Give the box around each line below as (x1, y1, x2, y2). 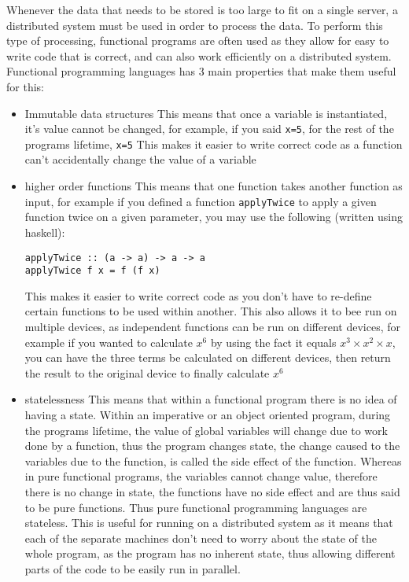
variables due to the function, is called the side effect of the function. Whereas (24, 452, 402, 469)
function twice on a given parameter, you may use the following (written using (24, 208, 403, 225)
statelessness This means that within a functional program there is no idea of (24, 391, 397, 407)
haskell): (24, 223, 65, 240)
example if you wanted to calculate (24, 333, 193, 350)
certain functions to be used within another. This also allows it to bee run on (24, 303, 397, 319)
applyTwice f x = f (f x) (24, 265, 160, 277)
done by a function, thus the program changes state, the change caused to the (24, 437, 400, 454)
